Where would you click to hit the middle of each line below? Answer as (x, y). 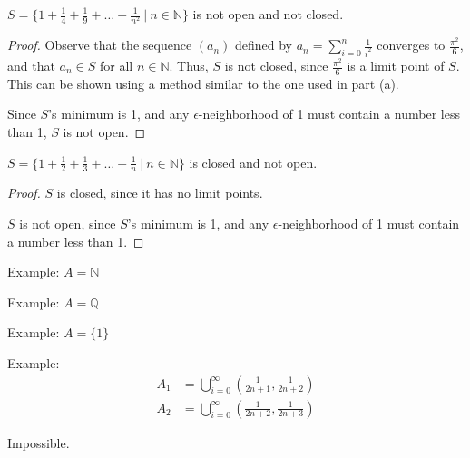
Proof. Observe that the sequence (100, 45)
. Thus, (189, 66)
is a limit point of (396, 66)
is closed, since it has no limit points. (160, 193)
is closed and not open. (253, 162)
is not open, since (68, 224)
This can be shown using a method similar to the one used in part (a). (203, 83)
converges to (411, 45)
